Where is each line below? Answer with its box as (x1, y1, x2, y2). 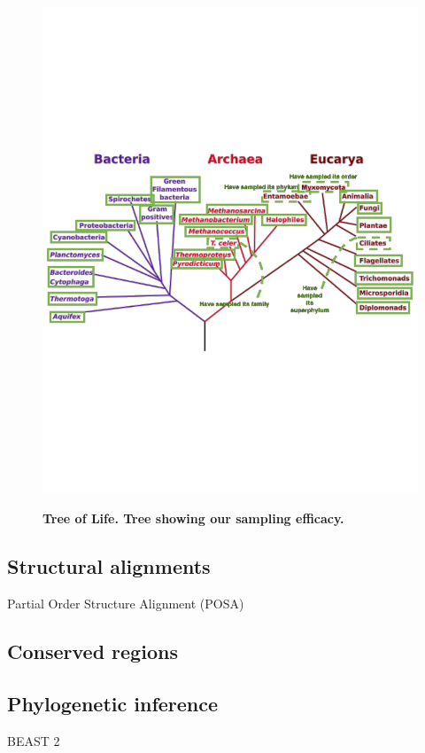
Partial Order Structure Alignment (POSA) (7, 594, 244, 613)
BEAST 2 (7, 731, 60, 749)
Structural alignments (7, 553, 211, 580)
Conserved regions (7, 638, 178, 665)
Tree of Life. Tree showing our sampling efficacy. (42, 509, 344, 528)
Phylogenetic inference (7, 690, 219, 718)
